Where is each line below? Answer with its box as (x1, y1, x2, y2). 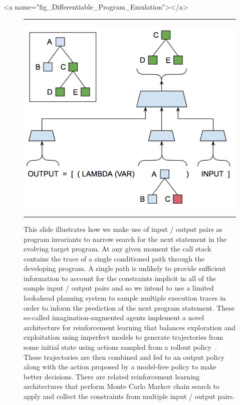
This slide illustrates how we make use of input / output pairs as (24, 223, 222, 234)
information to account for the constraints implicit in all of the (24, 273, 216, 283)
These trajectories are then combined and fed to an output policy (24, 351, 224, 362)
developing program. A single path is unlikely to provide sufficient (24, 263, 226, 274)
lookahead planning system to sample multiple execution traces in (24, 293, 226, 303)
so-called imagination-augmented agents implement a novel (24, 312, 204, 323)
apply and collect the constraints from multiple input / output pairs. (24, 391, 235, 401)
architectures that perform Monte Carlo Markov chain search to (24, 381, 219, 391)
